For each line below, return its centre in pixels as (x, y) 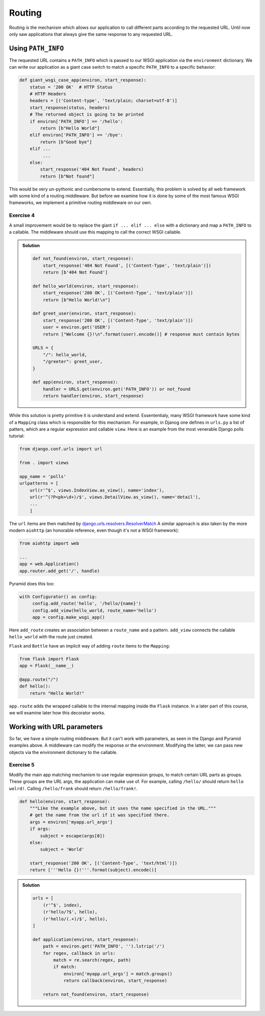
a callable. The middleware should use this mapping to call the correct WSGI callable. (95, 232)
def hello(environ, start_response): (65, 801)
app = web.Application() (49, 564)
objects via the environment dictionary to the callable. (63, 752)
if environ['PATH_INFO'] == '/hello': (76, 121)
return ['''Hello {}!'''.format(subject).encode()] (93, 870)
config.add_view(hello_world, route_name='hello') (94, 610)
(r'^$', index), (62, 905)
